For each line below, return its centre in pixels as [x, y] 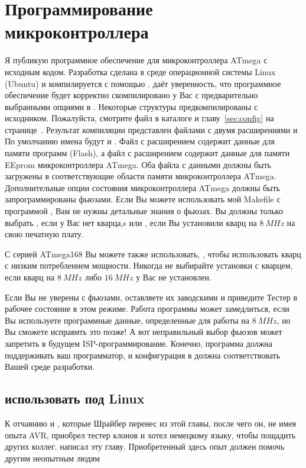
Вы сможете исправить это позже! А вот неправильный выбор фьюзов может [144, 332]
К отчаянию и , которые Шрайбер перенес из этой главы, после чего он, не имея [151, 423]
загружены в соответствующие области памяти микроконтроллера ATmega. [141, 176]
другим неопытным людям [52, 458]
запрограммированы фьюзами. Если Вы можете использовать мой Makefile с [143, 199]
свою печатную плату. [44, 234]
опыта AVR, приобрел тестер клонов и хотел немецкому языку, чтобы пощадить [150, 435]
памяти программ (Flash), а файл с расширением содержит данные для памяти [147, 153]
